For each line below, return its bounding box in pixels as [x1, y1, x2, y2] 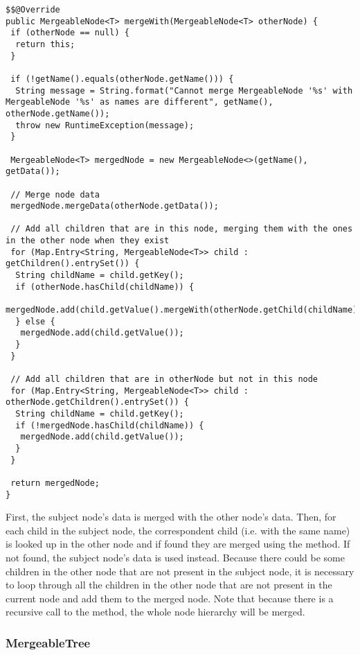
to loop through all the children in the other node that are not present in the [6, 577, 332, 592]
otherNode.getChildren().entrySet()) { [6, 397, 189, 408]
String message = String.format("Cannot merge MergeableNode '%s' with [15, 85, 353, 96]
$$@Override [6, 5, 60, 15]
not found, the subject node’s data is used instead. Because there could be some [6, 550, 345, 564]
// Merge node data [10, 189, 100, 200]
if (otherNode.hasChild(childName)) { [15, 281, 195, 292]
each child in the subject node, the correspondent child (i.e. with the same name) [6, 523, 350, 537]
